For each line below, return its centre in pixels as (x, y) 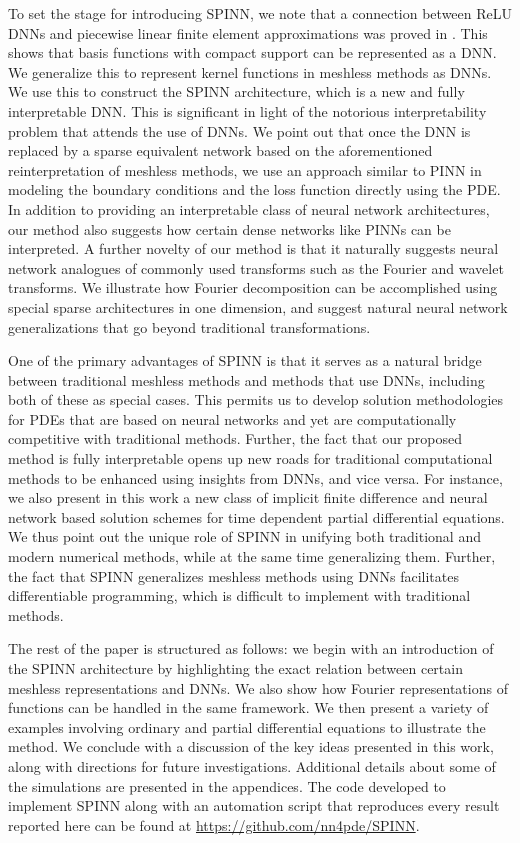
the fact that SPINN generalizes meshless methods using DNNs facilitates (233, 575)
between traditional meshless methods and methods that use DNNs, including (246, 379)
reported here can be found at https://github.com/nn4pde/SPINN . (214, 824)
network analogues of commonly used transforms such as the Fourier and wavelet (256, 267)
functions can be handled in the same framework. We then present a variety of (248, 707)
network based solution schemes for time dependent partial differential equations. (256, 516)
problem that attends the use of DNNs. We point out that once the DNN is (239, 130)
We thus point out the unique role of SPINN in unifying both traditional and (244, 536)
